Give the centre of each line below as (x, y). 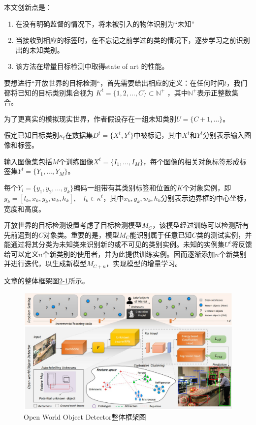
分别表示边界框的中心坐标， (206, 197)
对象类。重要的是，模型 (81, 234)
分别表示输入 (224, 135)
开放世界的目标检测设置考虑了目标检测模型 (73, 225)
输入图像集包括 (28, 161)
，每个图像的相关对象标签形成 (191, 161)
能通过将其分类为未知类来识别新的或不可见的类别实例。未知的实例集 (114, 244)
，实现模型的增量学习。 (144, 263)
